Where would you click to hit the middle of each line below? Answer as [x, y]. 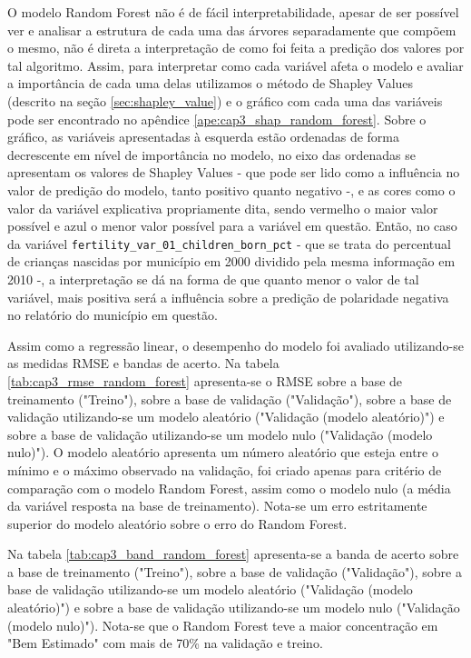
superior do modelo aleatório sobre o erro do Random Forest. [177, 523]
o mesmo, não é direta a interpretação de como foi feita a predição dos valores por [236, 48]
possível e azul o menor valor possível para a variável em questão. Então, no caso [232, 226]
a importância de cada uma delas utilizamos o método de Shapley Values [211, 83]
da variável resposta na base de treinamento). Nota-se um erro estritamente [217, 506]
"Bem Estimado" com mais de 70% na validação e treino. [165, 643]
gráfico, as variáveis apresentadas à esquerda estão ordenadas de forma [204, 137]
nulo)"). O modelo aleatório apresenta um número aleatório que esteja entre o [223, 452]
